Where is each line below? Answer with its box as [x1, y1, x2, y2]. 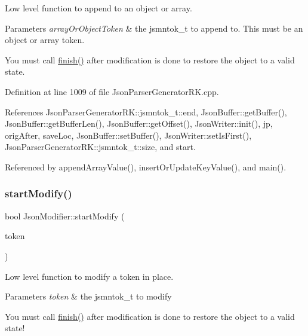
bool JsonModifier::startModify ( [5, 209, 125, 222]
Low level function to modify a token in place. [5, 270, 174, 282]
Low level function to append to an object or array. [5, 2, 192, 14]
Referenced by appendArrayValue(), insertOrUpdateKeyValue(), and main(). [5, 160, 287, 173]
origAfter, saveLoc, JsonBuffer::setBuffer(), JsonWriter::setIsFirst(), [5, 129, 252, 141]
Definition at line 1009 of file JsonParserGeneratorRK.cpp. [5, 85, 219, 97]
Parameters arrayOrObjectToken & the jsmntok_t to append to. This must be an [5, 22, 303, 34]
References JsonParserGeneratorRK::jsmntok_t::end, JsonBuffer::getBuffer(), [5, 105, 287, 118]
